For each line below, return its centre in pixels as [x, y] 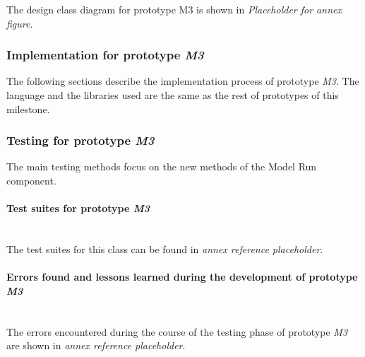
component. [31, 180]
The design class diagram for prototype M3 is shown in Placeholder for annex [174, 9]
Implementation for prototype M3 [105, 55]
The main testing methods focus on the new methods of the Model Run [162, 166]
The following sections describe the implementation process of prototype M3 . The [183, 81]
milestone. [28, 109]
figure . [20, 23]
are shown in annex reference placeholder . [96, 345]
